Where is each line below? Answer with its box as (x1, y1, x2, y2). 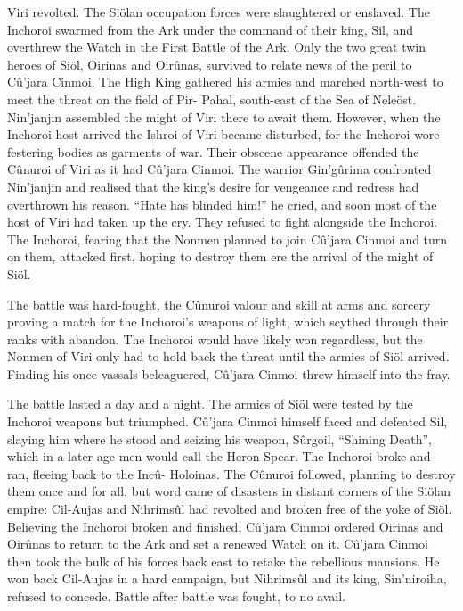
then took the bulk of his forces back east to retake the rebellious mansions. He (7, 551, 440, 570)
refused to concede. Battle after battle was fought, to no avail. (7, 587, 345, 605)
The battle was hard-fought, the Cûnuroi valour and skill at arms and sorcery (7, 294, 431, 313)
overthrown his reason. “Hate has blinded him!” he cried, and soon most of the (7, 194, 437, 213)
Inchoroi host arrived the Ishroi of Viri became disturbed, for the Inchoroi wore (7, 125, 440, 144)
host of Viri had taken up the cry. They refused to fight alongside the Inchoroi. (7, 212, 438, 231)
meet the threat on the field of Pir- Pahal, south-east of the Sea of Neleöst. (7, 89, 417, 108)
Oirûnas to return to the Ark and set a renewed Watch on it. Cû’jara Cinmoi (7, 534, 428, 553)
